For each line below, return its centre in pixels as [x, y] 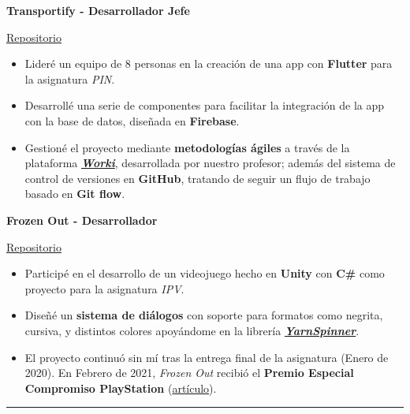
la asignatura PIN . [70, 78]
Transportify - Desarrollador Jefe [98, 10]
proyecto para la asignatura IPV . [104, 288]
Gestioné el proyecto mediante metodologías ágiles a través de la [187, 147]
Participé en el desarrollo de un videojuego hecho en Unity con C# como [205, 273]
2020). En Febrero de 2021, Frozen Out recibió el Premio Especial [189, 373]
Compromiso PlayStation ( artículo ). [121, 388]
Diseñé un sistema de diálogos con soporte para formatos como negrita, [204, 315]
